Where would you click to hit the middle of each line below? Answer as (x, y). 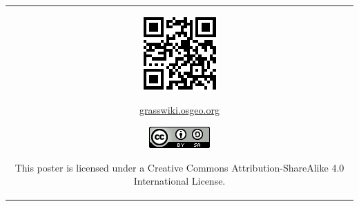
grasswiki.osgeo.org (179, 110)
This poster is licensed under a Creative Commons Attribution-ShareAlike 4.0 (179, 167)
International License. (179, 181)
